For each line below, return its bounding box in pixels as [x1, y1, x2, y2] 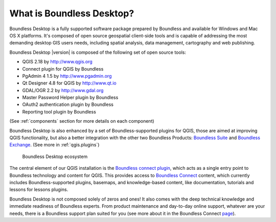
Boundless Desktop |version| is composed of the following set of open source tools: [9, 49, 187, 55]
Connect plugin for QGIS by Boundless [22, 65, 104, 72]
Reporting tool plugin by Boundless [22, 108, 97, 115]
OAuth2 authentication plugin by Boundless [22, 101, 114, 107]
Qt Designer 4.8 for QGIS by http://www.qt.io [22, 80, 117, 86]
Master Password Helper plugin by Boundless [22, 95, 119, 101]
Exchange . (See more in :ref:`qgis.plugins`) [9, 142, 100, 148]
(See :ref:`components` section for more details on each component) [9, 118, 154, 124]
